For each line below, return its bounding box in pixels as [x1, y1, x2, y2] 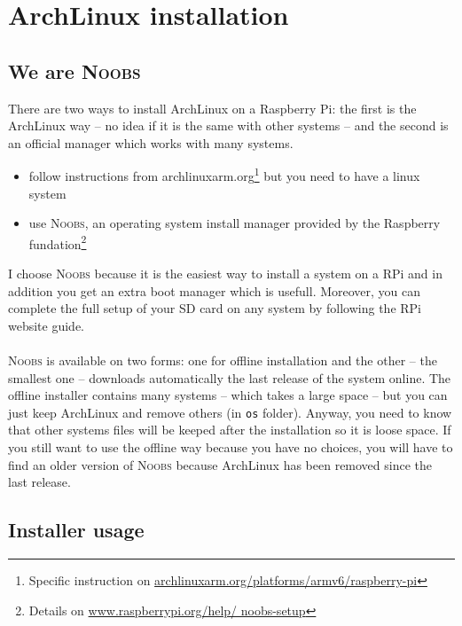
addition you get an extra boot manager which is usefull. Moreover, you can [8, 281, 421, 300]
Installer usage [8, 516, 145, 544]
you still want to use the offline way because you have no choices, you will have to [8, 438, 453, 457]
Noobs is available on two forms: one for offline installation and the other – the [8, 351, 437, 370]
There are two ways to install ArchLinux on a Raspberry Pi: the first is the [8, 98, 417, 117]
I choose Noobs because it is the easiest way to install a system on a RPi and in [8, 264, 442, 283]
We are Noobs [8, 57, 141, 84]
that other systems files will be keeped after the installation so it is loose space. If [8, 420, 451, 439]
